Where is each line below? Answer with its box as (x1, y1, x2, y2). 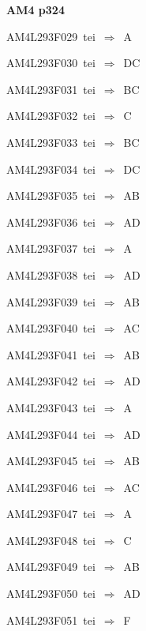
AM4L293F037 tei (6, 240, 95, 257)
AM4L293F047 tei (6, 505, 95, 522)
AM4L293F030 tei (6, 54, 95, 71)
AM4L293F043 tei (6, 399, 95, 415)
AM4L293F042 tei (6, 373, 95, 389)
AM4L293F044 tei (6, 426, 95, 442)
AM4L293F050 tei (6, 585, 95, 602)
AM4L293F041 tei (6, 346, 95, 362)
